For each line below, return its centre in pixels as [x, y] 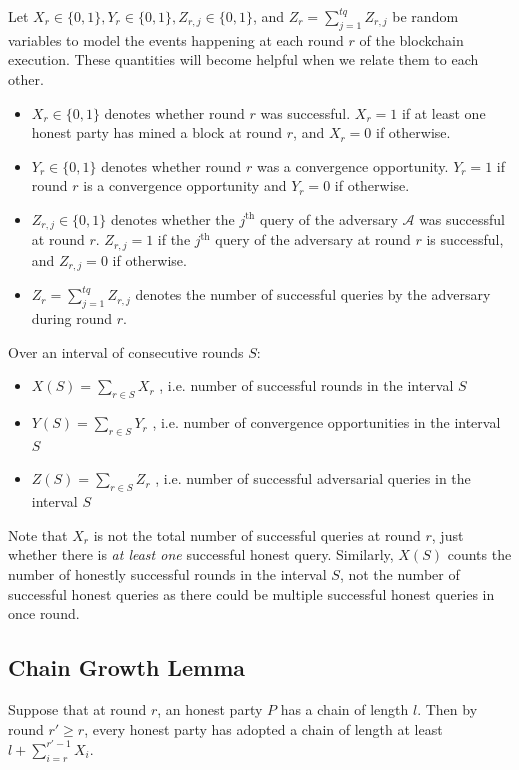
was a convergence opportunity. [352, 165]
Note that [38, 534]
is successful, [465, 239]
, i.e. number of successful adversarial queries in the [313, 478]
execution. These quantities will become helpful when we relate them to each [243, 59]
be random [425, 16]
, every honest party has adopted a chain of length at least [263, 728]
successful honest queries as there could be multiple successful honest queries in [251, 593]
